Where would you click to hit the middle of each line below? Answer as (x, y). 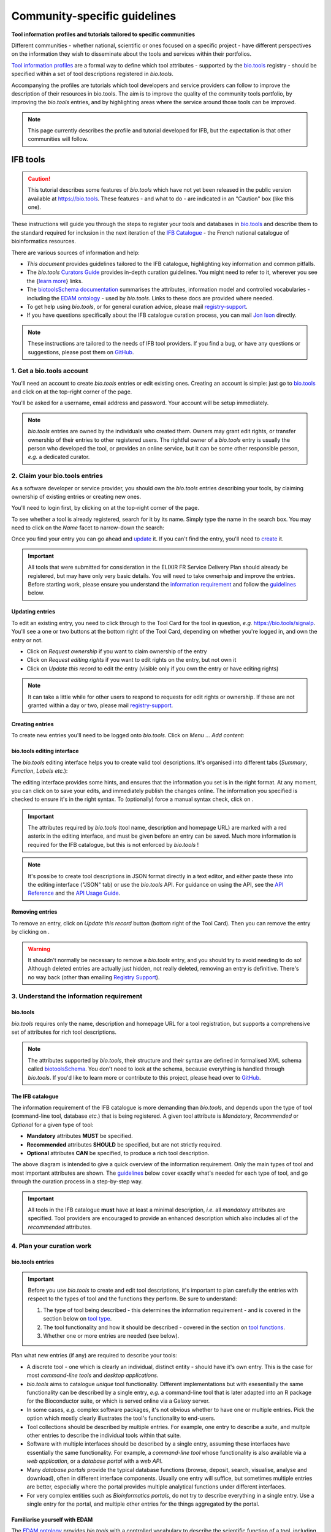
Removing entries (34, 912)
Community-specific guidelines (94, 16)
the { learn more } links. (55, 281)
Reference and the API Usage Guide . (74, 893)
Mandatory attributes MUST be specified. (80, 1136)
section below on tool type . (78, 1319)
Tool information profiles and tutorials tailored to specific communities (103, 34)
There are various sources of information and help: (76, 252)
